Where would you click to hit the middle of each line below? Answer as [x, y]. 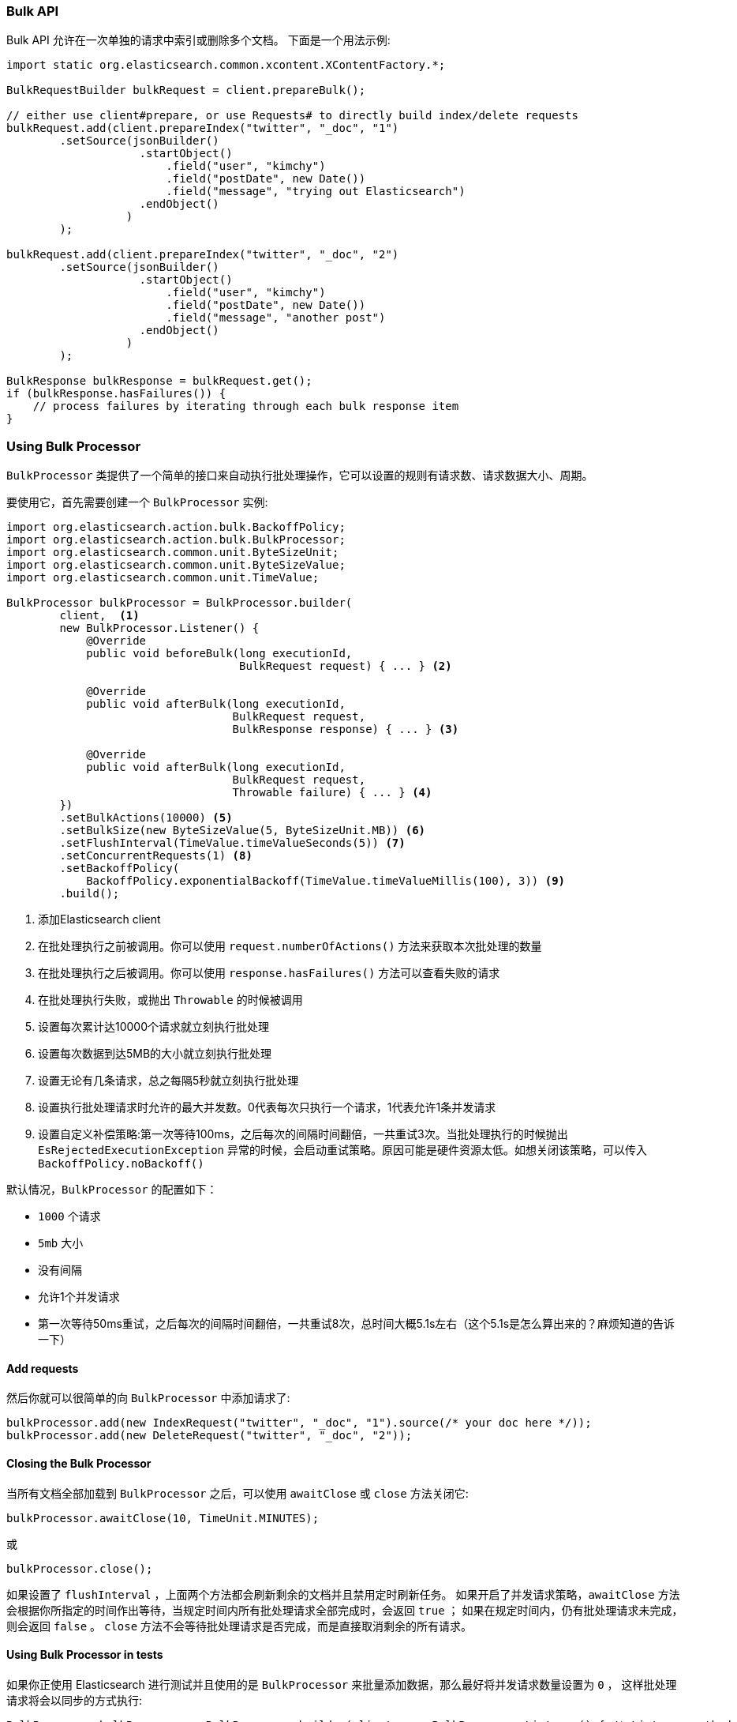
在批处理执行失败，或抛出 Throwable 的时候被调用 [170, 1000]
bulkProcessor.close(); [80, 1568]
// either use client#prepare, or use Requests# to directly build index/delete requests [292, 116]
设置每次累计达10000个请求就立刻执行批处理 [154, 1027]
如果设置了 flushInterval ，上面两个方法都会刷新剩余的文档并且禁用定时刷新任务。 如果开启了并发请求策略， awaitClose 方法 [343, 1594]
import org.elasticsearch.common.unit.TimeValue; [163, 578]
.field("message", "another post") [276, 318]
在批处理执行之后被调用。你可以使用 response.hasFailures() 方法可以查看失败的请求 [269, 973]
